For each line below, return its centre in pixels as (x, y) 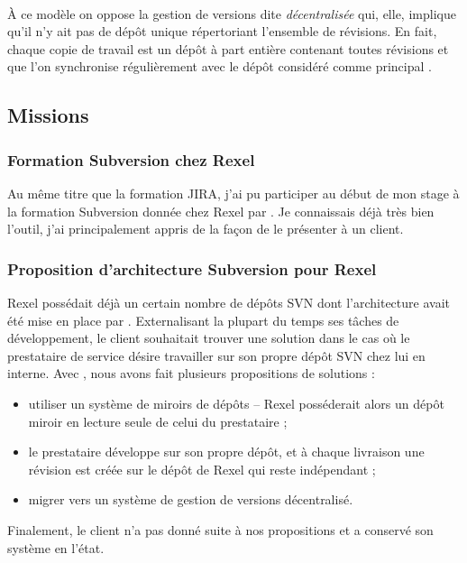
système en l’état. (56, 547)
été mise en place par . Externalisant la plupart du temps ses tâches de (203, 320)
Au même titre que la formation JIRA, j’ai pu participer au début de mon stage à (233, 193)
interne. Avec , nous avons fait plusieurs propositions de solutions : (191, 373)
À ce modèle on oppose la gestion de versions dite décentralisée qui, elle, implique (232, 13)
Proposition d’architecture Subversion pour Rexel (192, 268)
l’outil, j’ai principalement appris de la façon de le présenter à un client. (206, 229)
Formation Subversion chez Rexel (131, 159)
